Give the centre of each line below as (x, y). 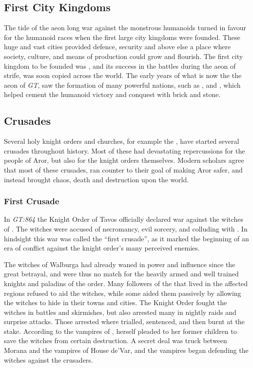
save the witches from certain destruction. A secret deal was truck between (116, 340)
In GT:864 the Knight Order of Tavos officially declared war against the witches (124, 219)
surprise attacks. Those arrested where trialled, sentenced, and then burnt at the (124, 321)
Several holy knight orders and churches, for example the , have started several (122, 141)
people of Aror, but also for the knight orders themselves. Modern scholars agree (124, 160)
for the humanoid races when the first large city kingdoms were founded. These (122, 37)
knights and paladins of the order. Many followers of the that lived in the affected (126, 283)
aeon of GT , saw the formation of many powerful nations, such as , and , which (122, 85)
